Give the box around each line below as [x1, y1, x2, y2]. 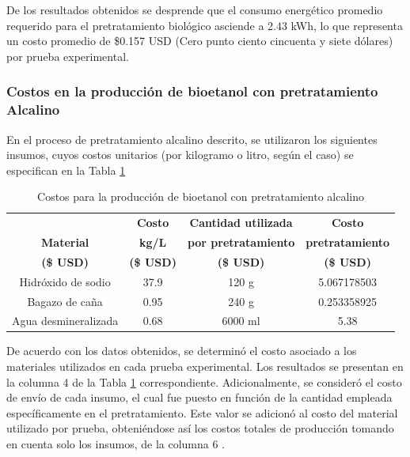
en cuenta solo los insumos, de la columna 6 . [6, 436, 225, 452]
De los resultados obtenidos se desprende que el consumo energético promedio [6, 2, 383, 17]
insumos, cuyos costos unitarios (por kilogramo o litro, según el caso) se [6, 146, 354, 163]
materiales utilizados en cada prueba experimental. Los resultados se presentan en [6, 358, 404, 375]
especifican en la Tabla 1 [6, 161, 126, 178]
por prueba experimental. [6, 47, 129, 64]
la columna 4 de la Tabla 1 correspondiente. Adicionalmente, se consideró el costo [6, 373, 402, 390]
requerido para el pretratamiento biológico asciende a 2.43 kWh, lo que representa [6, 17, 403, 33]
